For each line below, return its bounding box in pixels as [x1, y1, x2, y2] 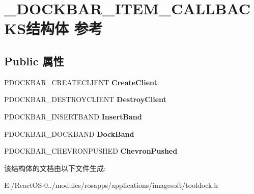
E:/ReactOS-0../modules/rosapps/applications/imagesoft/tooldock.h [4, 180, 218, 190]
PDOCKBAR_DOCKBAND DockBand [4, 128, 134, 139]
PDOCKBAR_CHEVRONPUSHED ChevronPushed [4, 145, 178, 156]
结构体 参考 [26, 18, 103, 39]
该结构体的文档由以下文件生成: [4, 162, 106, 173]
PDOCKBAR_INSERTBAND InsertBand [4, 111, 142, 122]
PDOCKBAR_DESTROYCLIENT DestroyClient [4, 94, 166, 105]
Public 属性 [4, 53, 64, 68]
